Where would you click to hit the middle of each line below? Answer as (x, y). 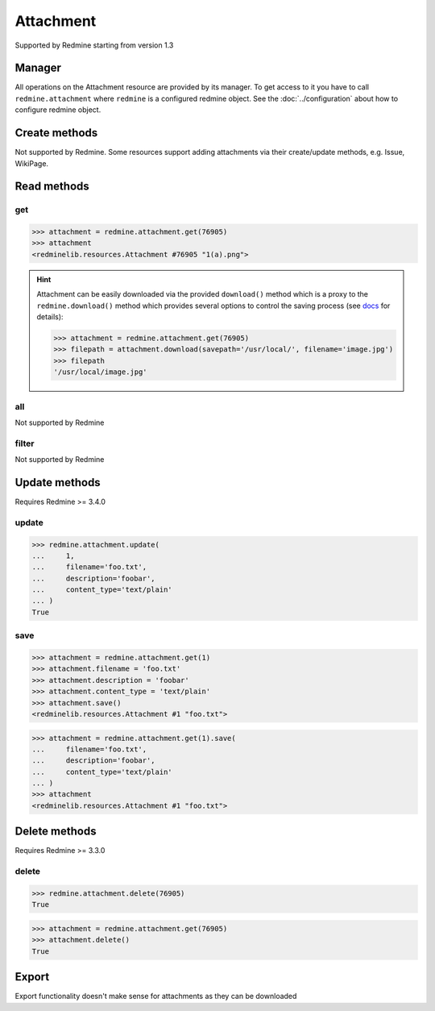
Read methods (52, 187)
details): (50, 317)
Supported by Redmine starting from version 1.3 (94, 45)
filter (25, 443)
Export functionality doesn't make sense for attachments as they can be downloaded (156, 996)
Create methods (56, 133)
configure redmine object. (58, 110)
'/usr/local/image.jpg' (101, 372)
